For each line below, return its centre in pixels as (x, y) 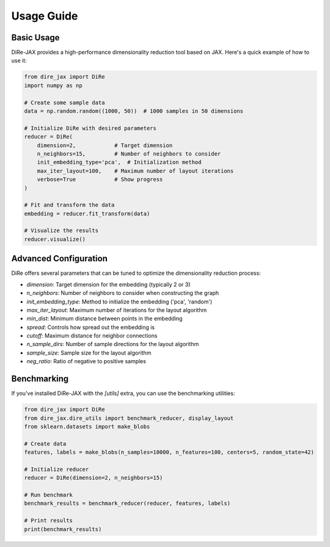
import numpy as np (53, 85)
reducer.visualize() (55, 239)
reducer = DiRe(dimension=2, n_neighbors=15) (94, 478)
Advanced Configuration (60, 259)
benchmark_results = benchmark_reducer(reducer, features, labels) (127, 503)
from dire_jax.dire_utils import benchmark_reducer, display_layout (129, 418)
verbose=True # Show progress (100, 179)
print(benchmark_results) (63, 529)
